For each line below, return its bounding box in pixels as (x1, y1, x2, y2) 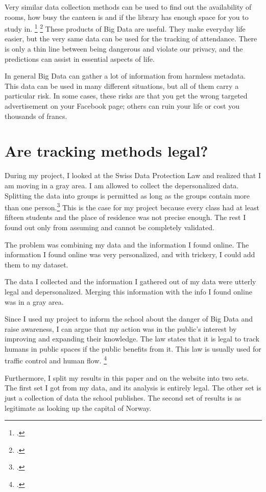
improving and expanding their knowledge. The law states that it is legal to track (5, 333, 259, 344)
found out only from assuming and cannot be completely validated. (5, 222, 214, 232)
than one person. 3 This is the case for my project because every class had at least (5, 201, 259, 212)
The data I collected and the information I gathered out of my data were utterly (5, 276, 256, 287)
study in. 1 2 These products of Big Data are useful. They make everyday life (5, 22, 246, 34)
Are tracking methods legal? (5, 140, 208, 161)
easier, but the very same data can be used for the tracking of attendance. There (5, 33, 257, 44)
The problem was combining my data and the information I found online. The (5, 239, 249, 250)
